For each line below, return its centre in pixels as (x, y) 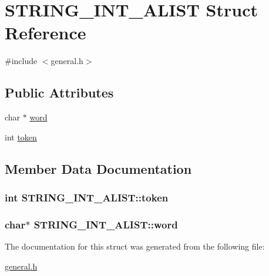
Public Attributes (59, 92)
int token (21, 137)
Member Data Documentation (98, 168)
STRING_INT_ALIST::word (106, 224)
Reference (46, 33)
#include (21, 61)
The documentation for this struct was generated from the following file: (135, 246)
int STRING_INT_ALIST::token (87, 197)
